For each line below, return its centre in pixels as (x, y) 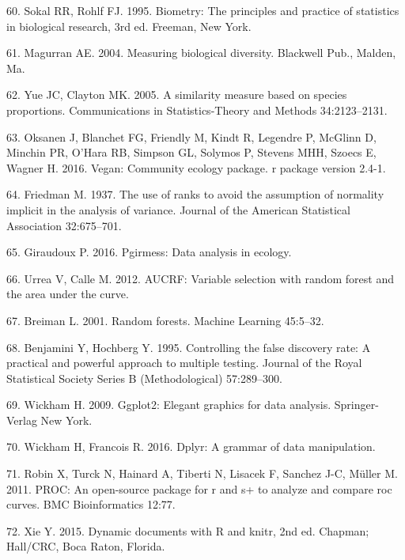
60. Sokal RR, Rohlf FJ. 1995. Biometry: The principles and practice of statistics (203, 10)
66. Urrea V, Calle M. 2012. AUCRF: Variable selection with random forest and (200, 278)
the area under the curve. (68, 294)
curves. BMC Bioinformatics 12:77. (91, 504)
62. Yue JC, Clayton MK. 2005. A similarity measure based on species (177, 95)
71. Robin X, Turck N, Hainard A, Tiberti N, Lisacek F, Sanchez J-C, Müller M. (202, 473)
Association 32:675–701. (64, 225)
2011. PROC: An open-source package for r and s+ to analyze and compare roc (199, 488)
